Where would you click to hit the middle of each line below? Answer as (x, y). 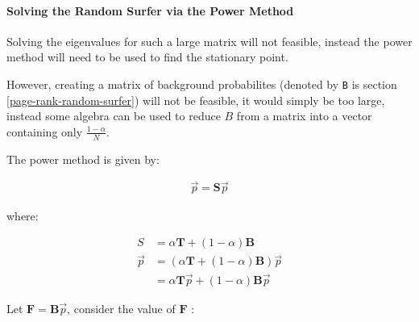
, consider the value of (121, 308)
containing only (45, 131)
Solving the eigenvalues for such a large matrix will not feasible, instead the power (209, 41)
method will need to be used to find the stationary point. (147, 57)
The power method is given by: (83, 159)
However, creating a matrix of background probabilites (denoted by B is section (202, 84)
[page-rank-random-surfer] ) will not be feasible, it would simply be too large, (196, 100)
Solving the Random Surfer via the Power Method (150, 10)
